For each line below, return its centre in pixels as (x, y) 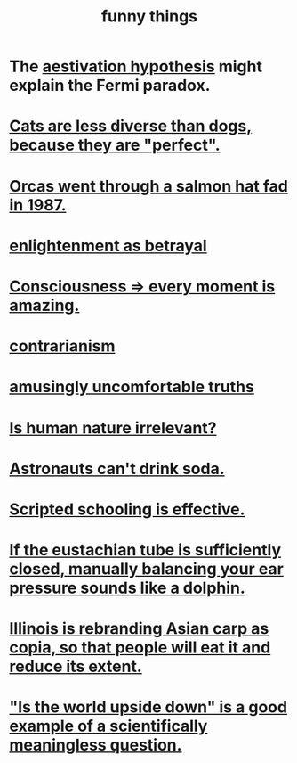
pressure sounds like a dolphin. (128, 588)
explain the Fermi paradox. (110, 86)
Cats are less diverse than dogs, (131, 126)
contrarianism (62, 346)
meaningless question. (96, 745)
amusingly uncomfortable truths (132, 387)
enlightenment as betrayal (108, 246)
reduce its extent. (76, 667)
